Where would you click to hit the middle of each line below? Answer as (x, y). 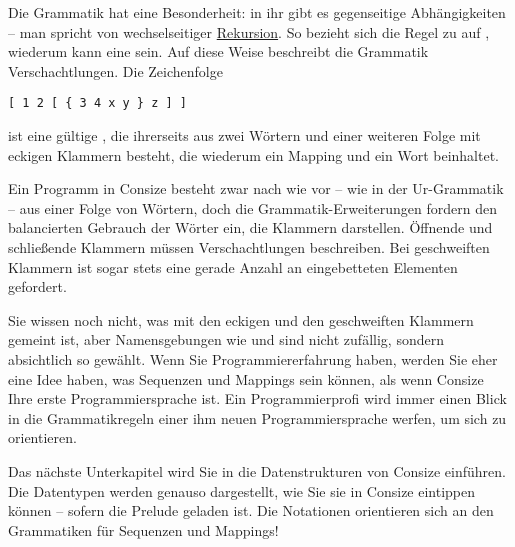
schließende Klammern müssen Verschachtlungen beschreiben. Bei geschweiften (249, 247)
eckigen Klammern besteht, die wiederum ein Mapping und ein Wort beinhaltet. (254, 154)
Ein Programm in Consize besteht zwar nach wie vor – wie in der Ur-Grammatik (256, 188)
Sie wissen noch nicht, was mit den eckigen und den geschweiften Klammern (241, 319)
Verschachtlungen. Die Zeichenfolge (115, 70)
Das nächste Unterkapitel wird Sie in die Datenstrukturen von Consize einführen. (257, 470)
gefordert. (37, 286)
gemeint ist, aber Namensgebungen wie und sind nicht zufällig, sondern (226, 339)
